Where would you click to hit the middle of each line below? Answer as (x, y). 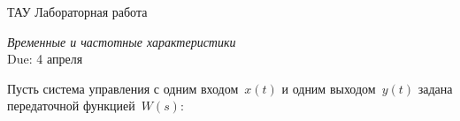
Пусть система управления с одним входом (123, 88)
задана (435, 88)
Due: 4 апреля (45, 59)
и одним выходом (329, 88)
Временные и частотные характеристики (122, 41)
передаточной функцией (71, 106)
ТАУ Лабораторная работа (77, 11)
